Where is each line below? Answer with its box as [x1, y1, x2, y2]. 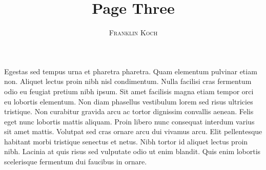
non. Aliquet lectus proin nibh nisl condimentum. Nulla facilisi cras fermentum [4, 76, 252, 87]
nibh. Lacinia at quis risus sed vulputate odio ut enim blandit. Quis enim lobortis [4, 146, 261, 157]
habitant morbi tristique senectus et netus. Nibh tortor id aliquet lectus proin [4, 136, 248, 146]
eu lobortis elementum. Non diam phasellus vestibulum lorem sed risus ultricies [4, 96, 253, 107]
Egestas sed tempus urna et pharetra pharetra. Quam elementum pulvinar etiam [4, 66, 257, 76]
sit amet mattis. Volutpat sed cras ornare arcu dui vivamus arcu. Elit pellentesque [4, 126, 262, 137]
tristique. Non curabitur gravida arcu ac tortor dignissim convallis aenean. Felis [4, 106, 254, 117]
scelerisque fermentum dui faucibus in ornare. [4, 156, 147, 167]
